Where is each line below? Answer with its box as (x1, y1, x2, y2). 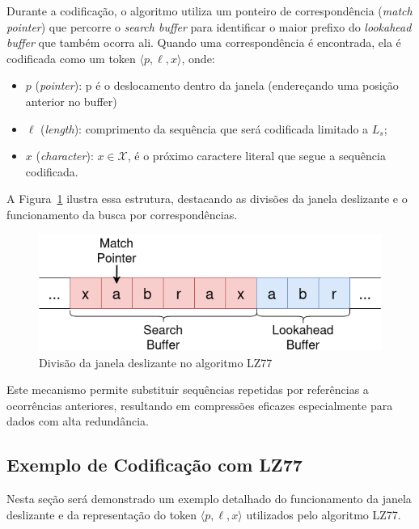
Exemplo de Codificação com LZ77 (6, 452, 303, 477)
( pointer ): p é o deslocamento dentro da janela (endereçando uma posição (35, 77, 399, 94)
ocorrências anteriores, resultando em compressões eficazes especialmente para (6, 396, 393, 413)
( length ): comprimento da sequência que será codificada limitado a (40, 120, 369, 137)
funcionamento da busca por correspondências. (6, 205, 238, 222)
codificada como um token (6, 49, 136, 66)
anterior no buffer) (25, 92, 117, 109)
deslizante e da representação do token (6, 506, 197, 523)
